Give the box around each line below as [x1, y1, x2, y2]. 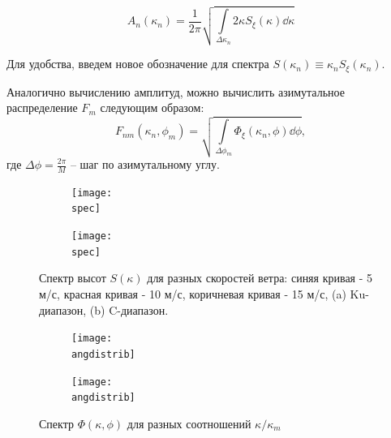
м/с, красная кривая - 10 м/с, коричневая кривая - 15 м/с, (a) [39, 286, 346, 303]
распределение [6, 99, 78, 116]
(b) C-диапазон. [89, 301, 169, 318]
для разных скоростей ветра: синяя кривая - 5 [147, 269, 373, 286]
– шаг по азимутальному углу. [70, 156, 220, 172]
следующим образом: [100, 99, 204, 116]
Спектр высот [39, 269, 106, 286]
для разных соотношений [127, 414, 251, 432]
